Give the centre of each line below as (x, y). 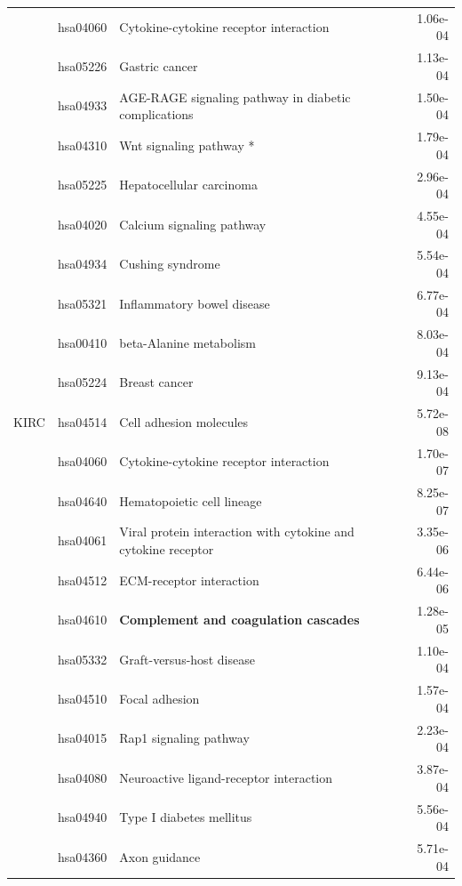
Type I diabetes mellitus (186, 817)
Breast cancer (156, 382)
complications (156, 114)
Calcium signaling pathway (193, 224)
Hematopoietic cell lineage (191, 500)
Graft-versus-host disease (187, 659)
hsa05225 (82, 185)
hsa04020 (82, 224)
